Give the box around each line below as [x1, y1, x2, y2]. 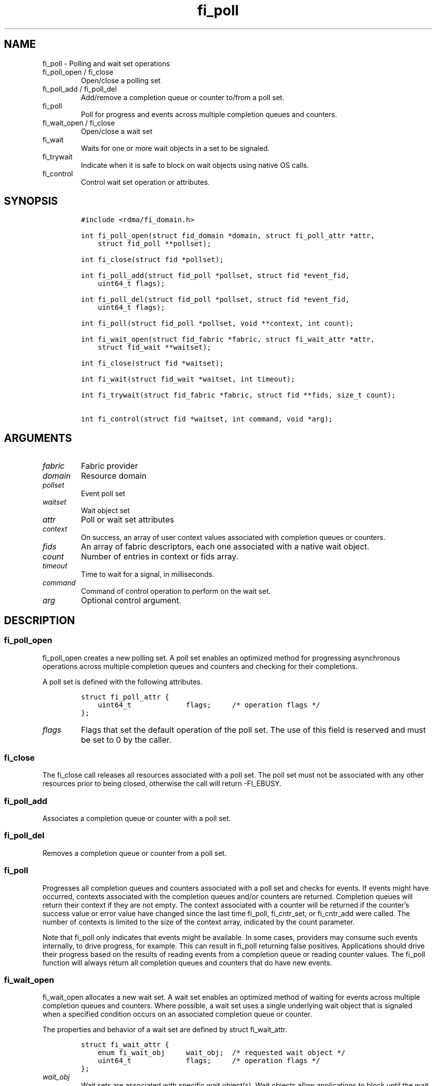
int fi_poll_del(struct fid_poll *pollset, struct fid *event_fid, [81, 295, 350, 304]
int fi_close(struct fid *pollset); [81, 256, 224, 264]
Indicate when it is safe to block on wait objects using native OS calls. [81, 160, 309, 169]
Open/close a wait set [81, 127, 152, 136]
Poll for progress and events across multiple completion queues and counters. [81, 110, 337, 119]
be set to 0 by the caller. [81, 734, 172, 745]
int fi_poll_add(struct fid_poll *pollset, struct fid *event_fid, [81, 271, 350, 280]
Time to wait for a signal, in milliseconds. [81, 570, 215, 579]
